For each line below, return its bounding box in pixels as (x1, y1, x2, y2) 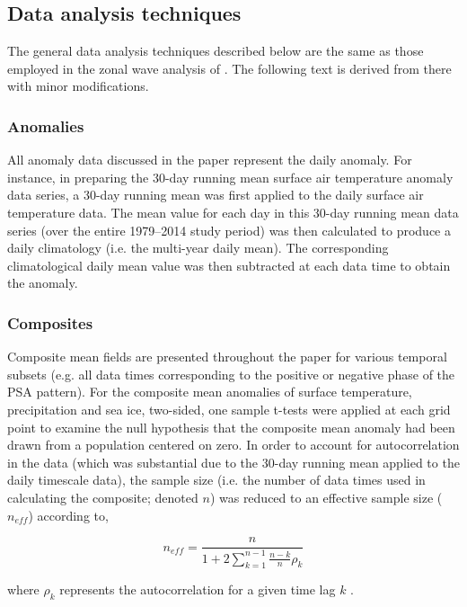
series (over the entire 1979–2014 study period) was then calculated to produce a (7, 220, 451, 239)
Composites (7, 311, 93, 334)
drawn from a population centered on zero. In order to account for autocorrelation (7, 435, 460, 454)
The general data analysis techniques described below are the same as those (7, 41, 424, 60)
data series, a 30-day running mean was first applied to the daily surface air (7, 185, 424, 204)
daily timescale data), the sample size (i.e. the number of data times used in (7, 470, 426, 489)
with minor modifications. (7, 76, 149, 95)
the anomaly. (7, 273, 78, 292)
